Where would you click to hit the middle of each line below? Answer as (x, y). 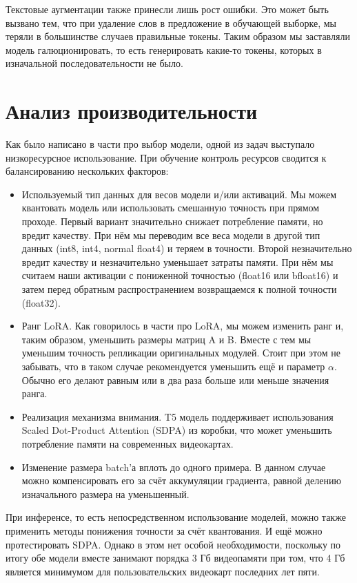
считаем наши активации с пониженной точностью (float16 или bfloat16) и (180, 275)
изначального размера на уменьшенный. (105, 494)
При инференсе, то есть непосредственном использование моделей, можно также (176, 517)
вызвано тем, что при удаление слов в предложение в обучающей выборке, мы (171, 22)
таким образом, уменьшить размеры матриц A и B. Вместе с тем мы (166, 339)
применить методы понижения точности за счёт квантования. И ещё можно (164, 530)
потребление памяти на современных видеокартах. (127, 443)
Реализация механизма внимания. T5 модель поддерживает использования (177, 416)
